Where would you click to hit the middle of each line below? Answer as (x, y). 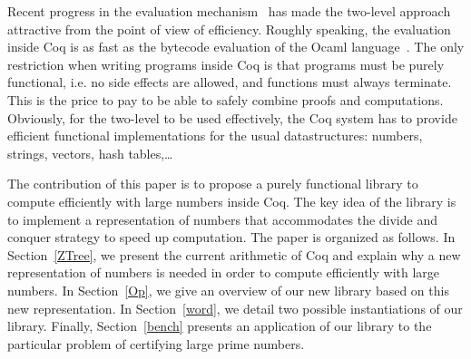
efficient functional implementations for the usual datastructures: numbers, (215, 136)
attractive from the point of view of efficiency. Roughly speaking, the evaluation (229, 29)
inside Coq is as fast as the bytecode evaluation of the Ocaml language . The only (236, 47)
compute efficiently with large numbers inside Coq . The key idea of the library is (232, 201)
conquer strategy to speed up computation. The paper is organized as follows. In (231, 237)
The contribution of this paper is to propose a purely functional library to (213, 184)
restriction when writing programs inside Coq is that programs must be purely (226, 64)
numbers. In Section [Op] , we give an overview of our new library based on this (228, 290)
